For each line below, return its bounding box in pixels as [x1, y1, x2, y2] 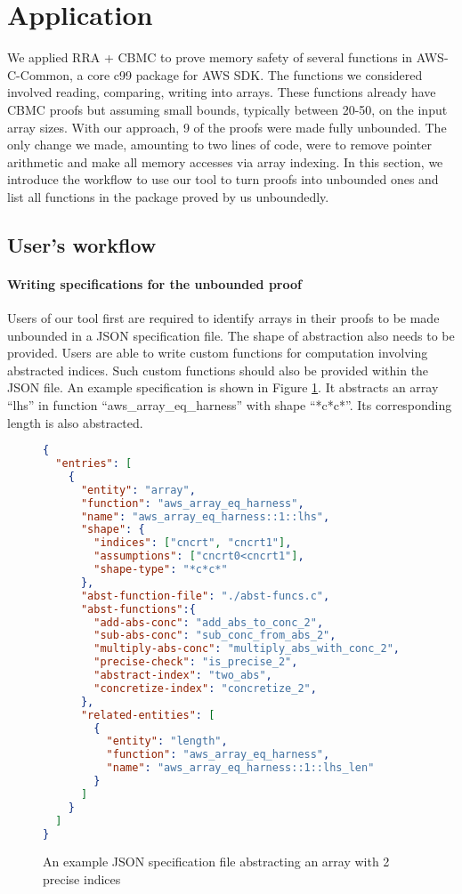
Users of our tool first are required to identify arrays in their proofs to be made [7, 309, 440, 327]
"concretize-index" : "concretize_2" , [93, 681, 317, 695]
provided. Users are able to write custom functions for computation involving [7, 343, 428, 362]
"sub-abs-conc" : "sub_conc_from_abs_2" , [93, 629, 336, 642]
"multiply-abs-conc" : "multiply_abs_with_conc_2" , [93, 642, 400, 656]
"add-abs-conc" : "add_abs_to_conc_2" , [93, 616, 324, 629]
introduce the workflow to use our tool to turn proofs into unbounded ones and [7, 170, 439, 189]
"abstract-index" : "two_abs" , [93, 669, 272, 682]
